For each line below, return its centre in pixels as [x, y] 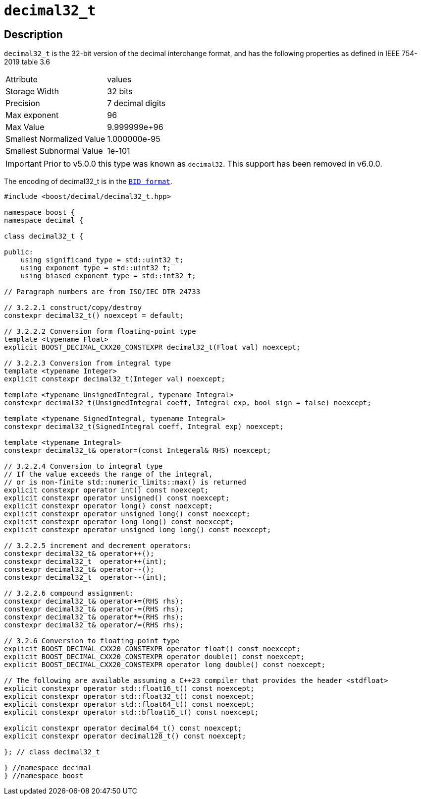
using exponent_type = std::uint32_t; [96, 268]
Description [33, 34]
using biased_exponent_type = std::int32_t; [108, 276]
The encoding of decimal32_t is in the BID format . [88, 182]
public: [19, 252]
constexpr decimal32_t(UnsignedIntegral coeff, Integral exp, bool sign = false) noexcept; [188, 403]
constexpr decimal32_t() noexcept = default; [94, 316]
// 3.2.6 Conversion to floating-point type [92, 641]
